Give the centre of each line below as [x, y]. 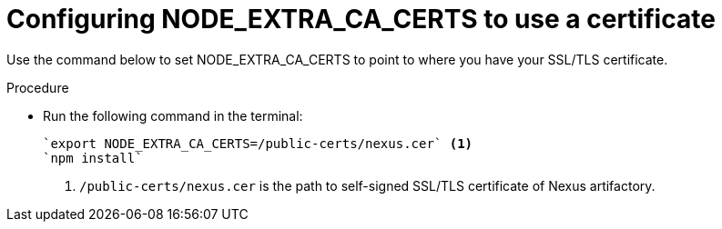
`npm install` [93, 158]
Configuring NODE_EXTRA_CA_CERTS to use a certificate [361, 19]
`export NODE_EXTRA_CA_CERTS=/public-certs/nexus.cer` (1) [258, 143]
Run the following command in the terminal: [173, 115]
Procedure [38, 87]
